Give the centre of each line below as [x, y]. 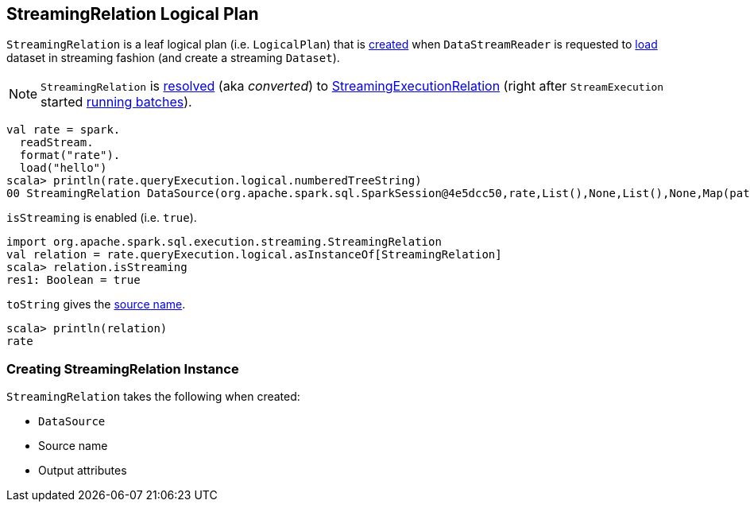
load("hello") [63, 168]
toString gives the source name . [96, 304]
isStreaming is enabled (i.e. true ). [102, 218]
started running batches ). [116, 102]
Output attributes [83, 471]
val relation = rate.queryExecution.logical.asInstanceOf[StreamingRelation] [254, 255]
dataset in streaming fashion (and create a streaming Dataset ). [173, 58]
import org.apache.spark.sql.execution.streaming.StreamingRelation [224, 242]
